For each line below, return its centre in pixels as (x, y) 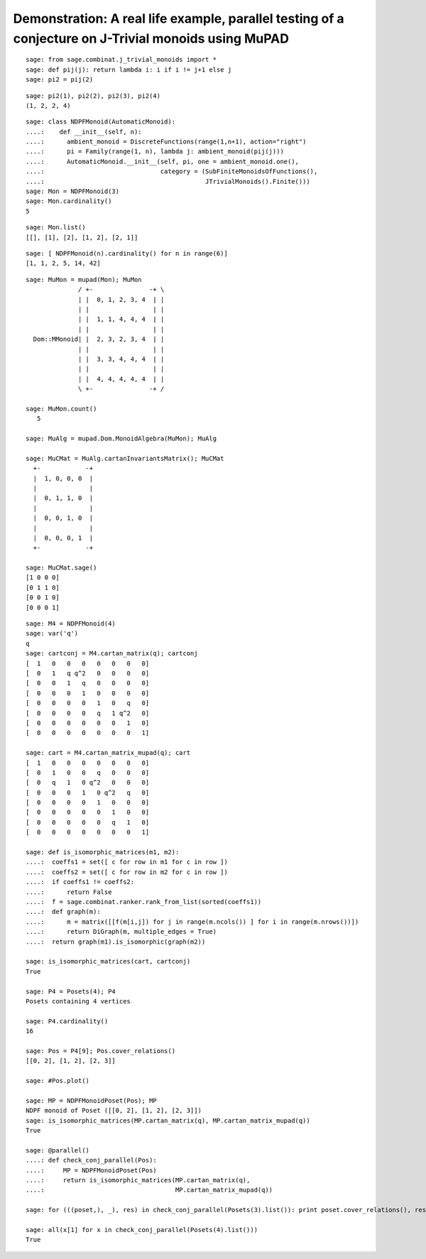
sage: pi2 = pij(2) (60, 80)
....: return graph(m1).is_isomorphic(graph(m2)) (116, 942)
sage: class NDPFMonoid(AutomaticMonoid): (101, 122)
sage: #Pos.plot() (58, 1081)
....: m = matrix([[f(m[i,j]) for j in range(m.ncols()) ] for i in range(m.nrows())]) (192, 922)
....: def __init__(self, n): (84, 132)
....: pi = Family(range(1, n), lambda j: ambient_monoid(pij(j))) (155, 152)
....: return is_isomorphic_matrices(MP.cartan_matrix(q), (138, 1180)
